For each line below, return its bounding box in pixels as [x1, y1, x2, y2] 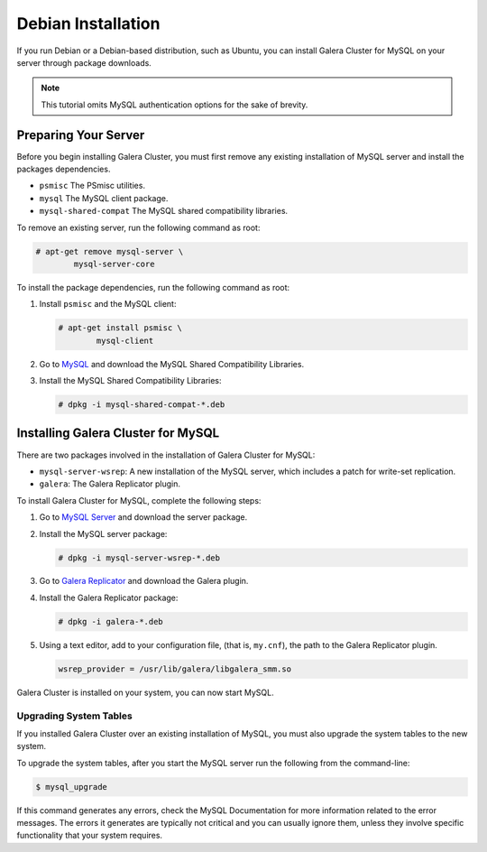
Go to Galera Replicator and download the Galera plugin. [39, 576, 249, 587]
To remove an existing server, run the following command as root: [16, 222, 261, 233]
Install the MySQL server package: [39, 528, 168, 539]
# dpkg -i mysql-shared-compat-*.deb [58, 400, 225, 410]
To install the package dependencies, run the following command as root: [16, 282, 290, 292]
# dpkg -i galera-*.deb [58, 616, 164, 626]
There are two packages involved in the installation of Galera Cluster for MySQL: [16, 449, 316, 460]
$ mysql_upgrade [35, 782, 108, 792]
